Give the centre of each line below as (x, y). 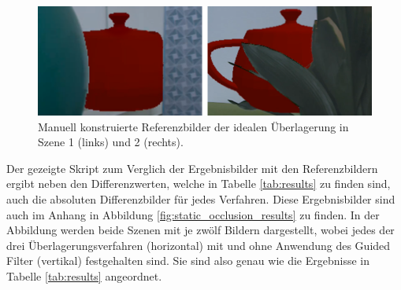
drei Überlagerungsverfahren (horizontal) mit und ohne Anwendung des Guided (199, 245)
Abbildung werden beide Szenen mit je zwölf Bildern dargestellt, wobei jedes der (200, 230)
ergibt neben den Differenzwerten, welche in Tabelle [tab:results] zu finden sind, (199, 184)
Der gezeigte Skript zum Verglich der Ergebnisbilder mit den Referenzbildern (192, 168)
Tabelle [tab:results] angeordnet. (84, 275)
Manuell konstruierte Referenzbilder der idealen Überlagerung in (193, 126)
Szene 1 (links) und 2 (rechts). (111, 142)
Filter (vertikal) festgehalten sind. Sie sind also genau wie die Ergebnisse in (188, 261)
